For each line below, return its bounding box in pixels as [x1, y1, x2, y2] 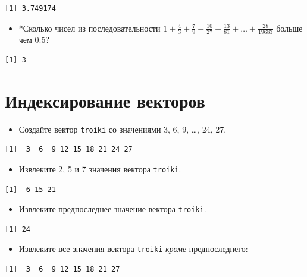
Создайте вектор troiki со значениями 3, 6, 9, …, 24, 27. [18, 122, 227, 135]
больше [276, 21, 303, 34]
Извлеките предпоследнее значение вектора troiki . [18, 203, 206, 215]
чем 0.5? [18, 33, 50, 46]
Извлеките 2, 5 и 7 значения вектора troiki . [18, 162, 181, 175]
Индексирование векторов [5, 88, 205, 112]
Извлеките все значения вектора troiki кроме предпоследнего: [18, 243, 248, 255]
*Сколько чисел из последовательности [18, 21, 161, 34]
